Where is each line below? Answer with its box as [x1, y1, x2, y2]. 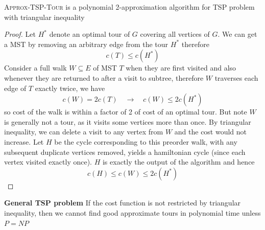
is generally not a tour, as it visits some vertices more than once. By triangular [4, 116, 251, 127]
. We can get [218, 29, 257, 39]
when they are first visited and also [126, 62, 236, 73]
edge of [4, 82, 27, 93]
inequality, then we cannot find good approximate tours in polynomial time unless [4, 207, 261, 218]
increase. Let [4, 136, 44, 147]
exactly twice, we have [35, 82, 105, 93]
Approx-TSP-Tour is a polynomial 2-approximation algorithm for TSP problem [4, 2, 255, 12]
